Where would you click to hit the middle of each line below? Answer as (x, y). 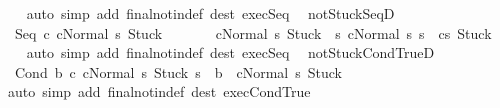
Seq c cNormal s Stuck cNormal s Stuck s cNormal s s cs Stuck (253, 32)
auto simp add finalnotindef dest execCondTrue (159, 91)
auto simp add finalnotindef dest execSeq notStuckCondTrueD (230, 52)
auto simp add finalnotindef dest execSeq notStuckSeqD (210, 13)
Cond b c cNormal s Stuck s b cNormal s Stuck (178, 71)
